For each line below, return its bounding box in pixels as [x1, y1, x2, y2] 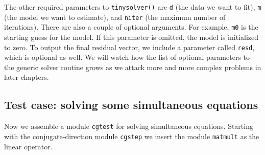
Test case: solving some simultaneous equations [4, 97, 258, 113]
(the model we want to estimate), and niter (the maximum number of [4, 11, 226, 22]
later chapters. [4, 72, 49, 82]
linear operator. [4, 141, 53, 151]
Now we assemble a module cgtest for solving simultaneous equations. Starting [4, 121, 253, 131]
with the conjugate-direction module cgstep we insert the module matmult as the [4, 130, 259, 141]
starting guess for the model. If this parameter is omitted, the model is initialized [4, 31, 258, 42]
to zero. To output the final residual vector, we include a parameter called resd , [4, 41, 255, 52]
